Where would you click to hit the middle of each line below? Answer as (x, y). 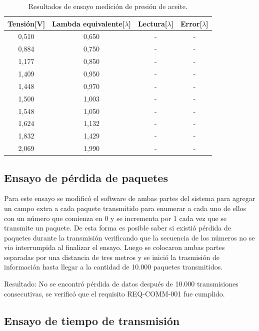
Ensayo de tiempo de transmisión (92, 320)
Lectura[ (152, 23)
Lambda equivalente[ (88, 23)
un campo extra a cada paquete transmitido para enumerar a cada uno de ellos (125, 208)
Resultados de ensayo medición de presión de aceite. (108, 6)
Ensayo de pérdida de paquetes (86, 177)
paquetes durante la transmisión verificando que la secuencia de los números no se (129, 237)
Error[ (191, 23)
